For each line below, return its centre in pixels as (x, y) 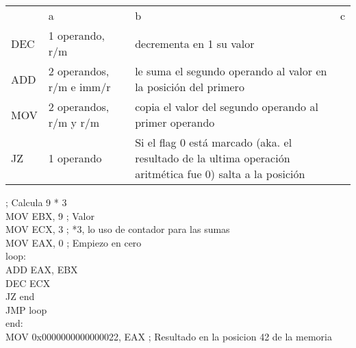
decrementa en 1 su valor (195, 43)
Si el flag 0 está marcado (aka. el (214, 142)
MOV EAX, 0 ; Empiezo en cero (74, 242)
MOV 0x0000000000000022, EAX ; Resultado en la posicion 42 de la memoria (169, 336)
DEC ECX (28, 283)
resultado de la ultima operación (213, 158)
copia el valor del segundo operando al (227, 107)
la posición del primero (190, 87)
